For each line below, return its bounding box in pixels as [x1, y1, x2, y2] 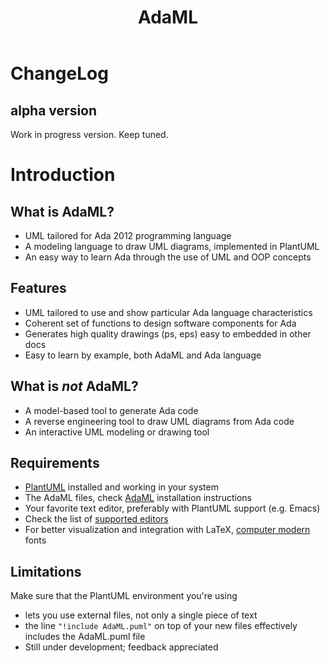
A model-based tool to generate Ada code [24, 404, 199, 416]
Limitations [10, 563, 82, 580]
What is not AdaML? [10, 378, 139, 395]
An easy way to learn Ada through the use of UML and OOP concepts [24, 251, 312, 263]
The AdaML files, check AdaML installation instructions [24, 492, 252, 504]
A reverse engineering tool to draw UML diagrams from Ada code [24, 415, 295, 427]
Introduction [10, 164, 116, 186]
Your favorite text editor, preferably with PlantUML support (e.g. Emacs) [24, 502, 321, 515]
